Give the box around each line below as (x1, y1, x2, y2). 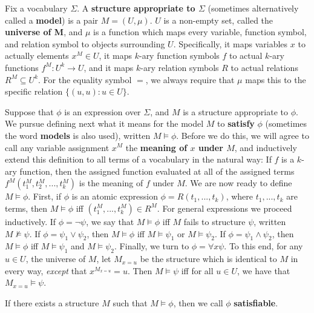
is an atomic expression (71, 190, 158, 203)
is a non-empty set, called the (163, 13, 273, 26)
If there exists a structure (5, 296, 99, 309)
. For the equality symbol (38, 73, 132, 86)
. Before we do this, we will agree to (176, 129, 309, 141)
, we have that (237, 264, 290, 277)
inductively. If (5, 215, 56, 227)
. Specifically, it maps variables (173, 37, 288, 50)
